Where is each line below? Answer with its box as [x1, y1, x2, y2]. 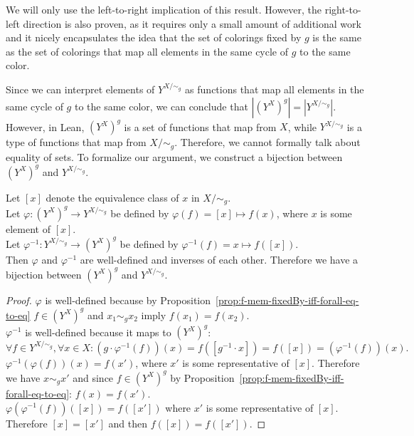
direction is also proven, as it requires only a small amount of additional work [23, 16, 361, 31]
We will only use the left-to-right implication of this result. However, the [6, 2, 322, 16]
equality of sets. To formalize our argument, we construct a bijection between [6, 149, 343, 164]
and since [73, 370, 114, 385]
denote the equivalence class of [46, 190, 179, 204]
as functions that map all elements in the [185, 81, 364, 96]
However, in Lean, [6, 119, 85, 134]
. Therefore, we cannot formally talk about [174, 135, 361, 150]
